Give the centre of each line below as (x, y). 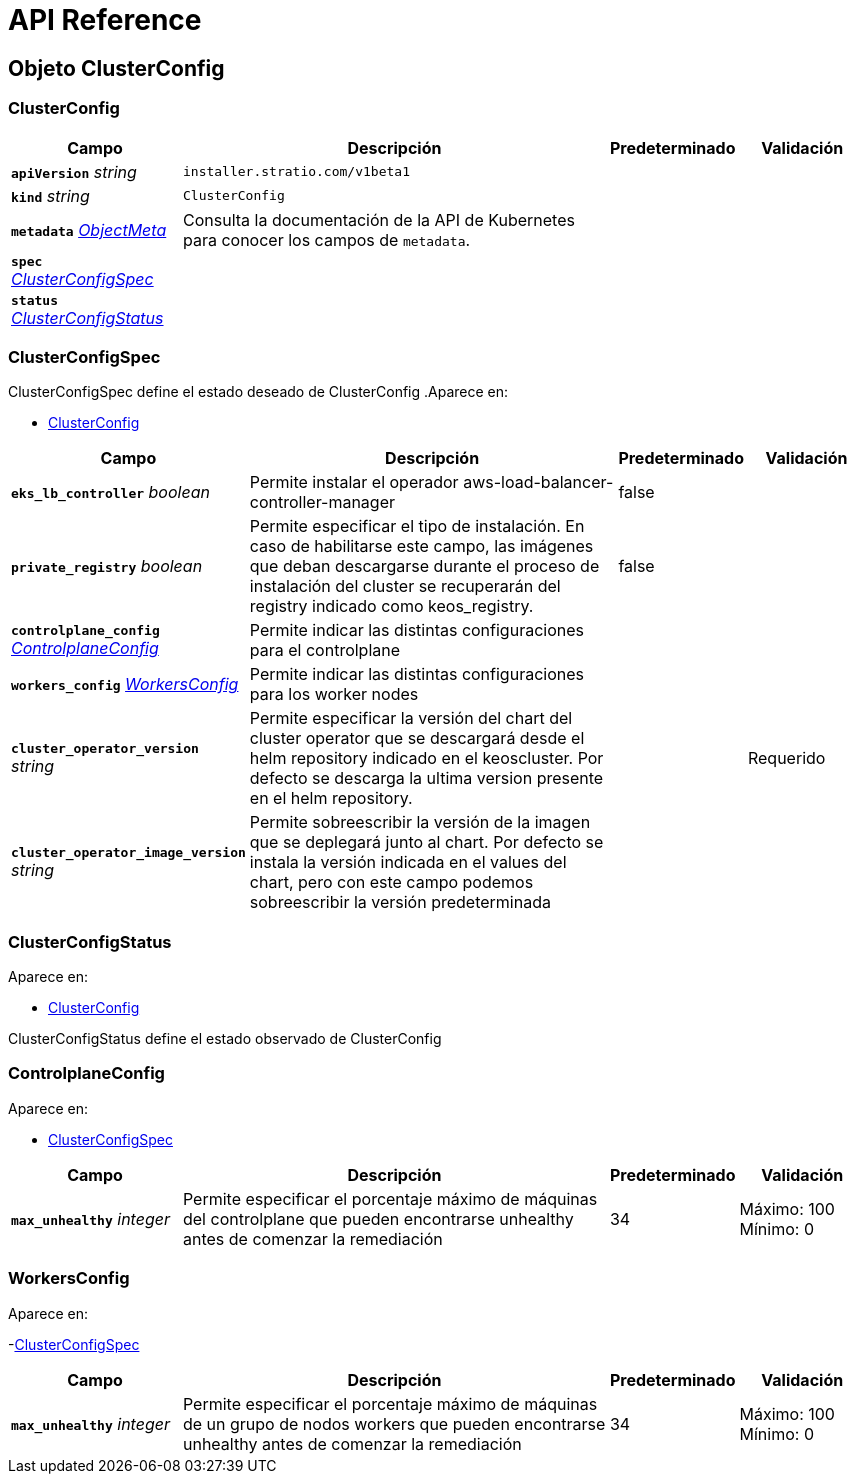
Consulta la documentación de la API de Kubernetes (378, 219)
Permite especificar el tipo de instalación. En (417, 526)
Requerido (786, 758)
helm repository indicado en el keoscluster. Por (426, 758)
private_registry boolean (107, 566)
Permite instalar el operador (354, 482)
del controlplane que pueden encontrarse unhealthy (378, 1218)
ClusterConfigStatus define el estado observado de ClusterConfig (225, 1039)
